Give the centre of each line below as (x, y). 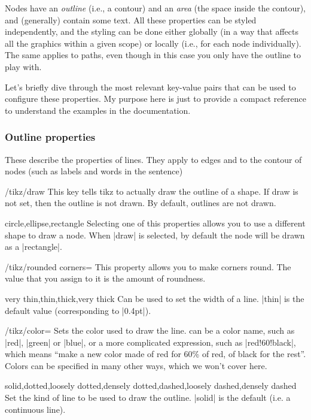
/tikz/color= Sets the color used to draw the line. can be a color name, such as (150, 330)
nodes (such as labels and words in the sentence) (94, 171)
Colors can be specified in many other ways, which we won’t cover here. (136, 365)
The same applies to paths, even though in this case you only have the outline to (153, 55)
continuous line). (35, 409)
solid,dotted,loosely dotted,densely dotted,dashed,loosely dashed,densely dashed (151, 386)
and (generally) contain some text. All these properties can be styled (131, 19)
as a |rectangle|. (33, 247)
